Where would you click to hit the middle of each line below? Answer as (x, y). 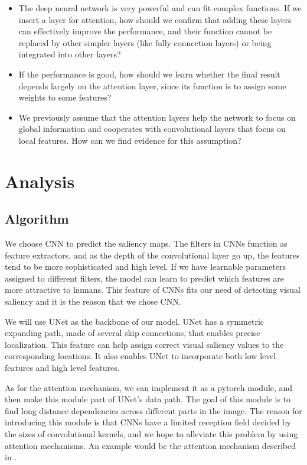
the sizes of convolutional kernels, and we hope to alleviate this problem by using (151, 434)
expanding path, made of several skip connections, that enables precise (133, 333)
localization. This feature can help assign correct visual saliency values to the (144, 344)
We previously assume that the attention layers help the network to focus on (157, 117)
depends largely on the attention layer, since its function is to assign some (152, 85)
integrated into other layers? (70, 54)
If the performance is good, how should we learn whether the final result (149, 74)
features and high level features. (62, 368)
